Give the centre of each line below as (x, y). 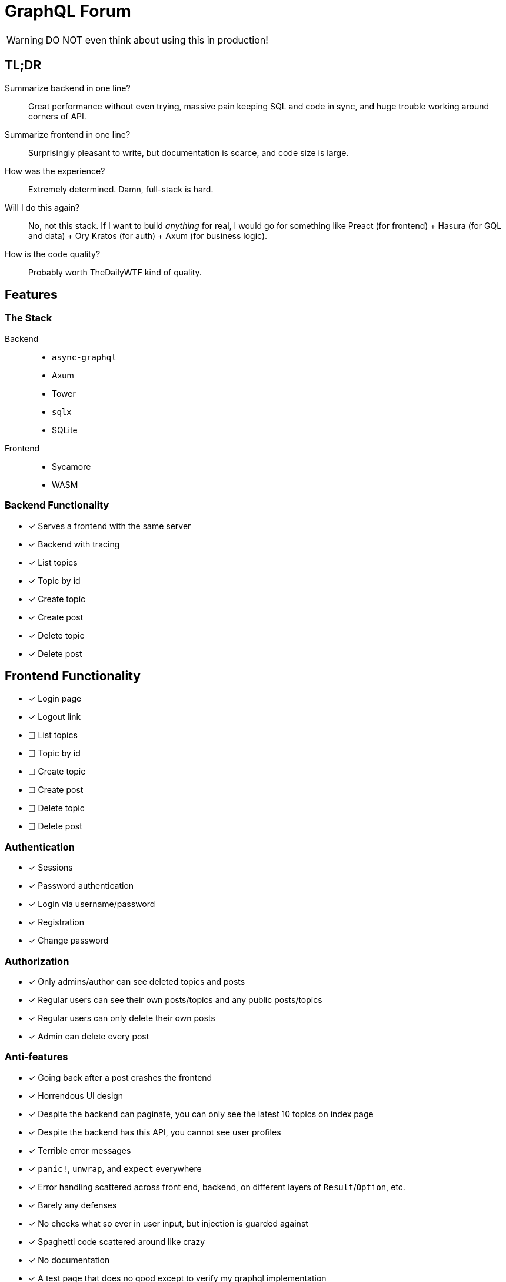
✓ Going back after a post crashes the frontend (120, 1077)
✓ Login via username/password (92, 904)
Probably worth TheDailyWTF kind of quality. (115, 272)
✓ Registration (56, 922)
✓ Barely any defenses (73, 1205)
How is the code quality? (53, 254)
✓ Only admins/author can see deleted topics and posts (137, 981)
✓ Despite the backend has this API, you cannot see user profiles (155, 1132)
